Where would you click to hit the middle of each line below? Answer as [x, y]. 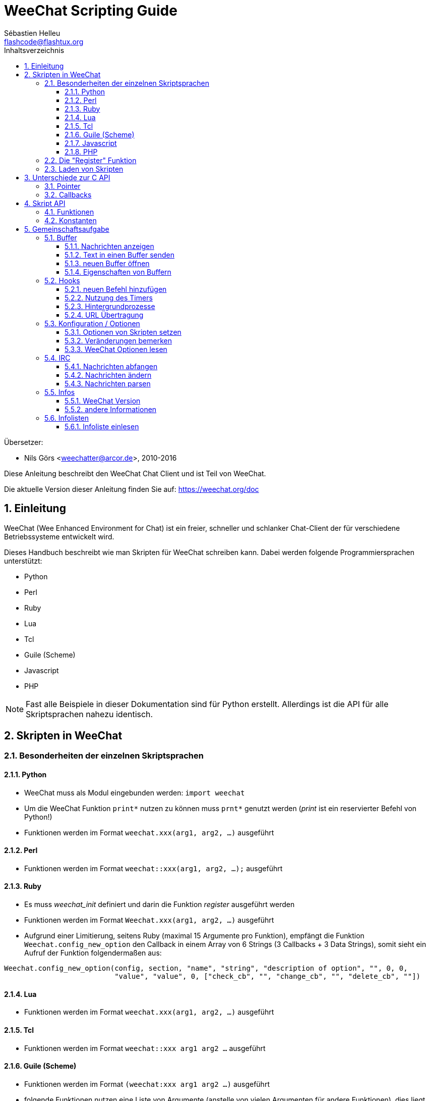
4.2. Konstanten [71, 220]
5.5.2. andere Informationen [111, 409]
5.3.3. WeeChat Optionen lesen [116, 349]
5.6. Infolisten [67, 418]
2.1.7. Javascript [91, 143]
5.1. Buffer [61, 237]
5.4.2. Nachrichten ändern [108, 375]
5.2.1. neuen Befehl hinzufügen [116, 289]
